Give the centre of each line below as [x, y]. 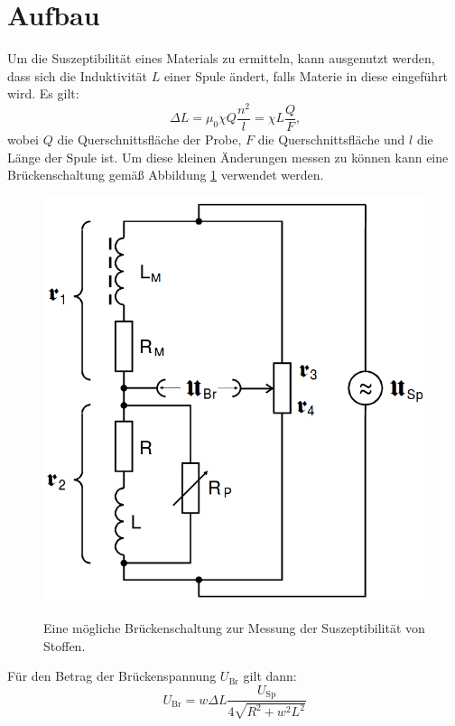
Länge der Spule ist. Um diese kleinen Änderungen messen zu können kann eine [228, 157]
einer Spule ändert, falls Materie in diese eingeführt [306, 75]
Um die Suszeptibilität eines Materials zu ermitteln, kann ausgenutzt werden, [221, 58]
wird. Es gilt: [43, 93]
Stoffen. [65, 645]
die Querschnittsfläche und [331, 140]
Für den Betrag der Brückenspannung [112, 676]
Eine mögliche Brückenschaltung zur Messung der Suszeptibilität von [234, 627]
